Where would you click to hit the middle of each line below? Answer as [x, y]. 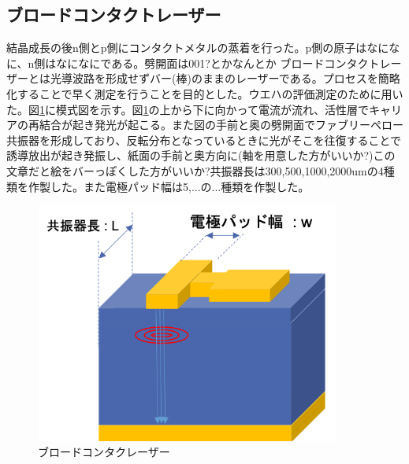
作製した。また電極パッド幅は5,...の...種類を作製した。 [169, 186]
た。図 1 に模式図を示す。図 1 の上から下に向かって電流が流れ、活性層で [188, 109]
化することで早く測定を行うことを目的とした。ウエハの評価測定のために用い [205, 93]
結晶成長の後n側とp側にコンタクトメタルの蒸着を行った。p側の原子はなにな [203, 48]
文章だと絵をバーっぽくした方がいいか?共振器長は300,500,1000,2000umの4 [195, 170]
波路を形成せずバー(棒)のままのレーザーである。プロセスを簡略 [236, 78]
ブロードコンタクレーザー [104, 452]
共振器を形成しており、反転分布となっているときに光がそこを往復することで [204, 140]
